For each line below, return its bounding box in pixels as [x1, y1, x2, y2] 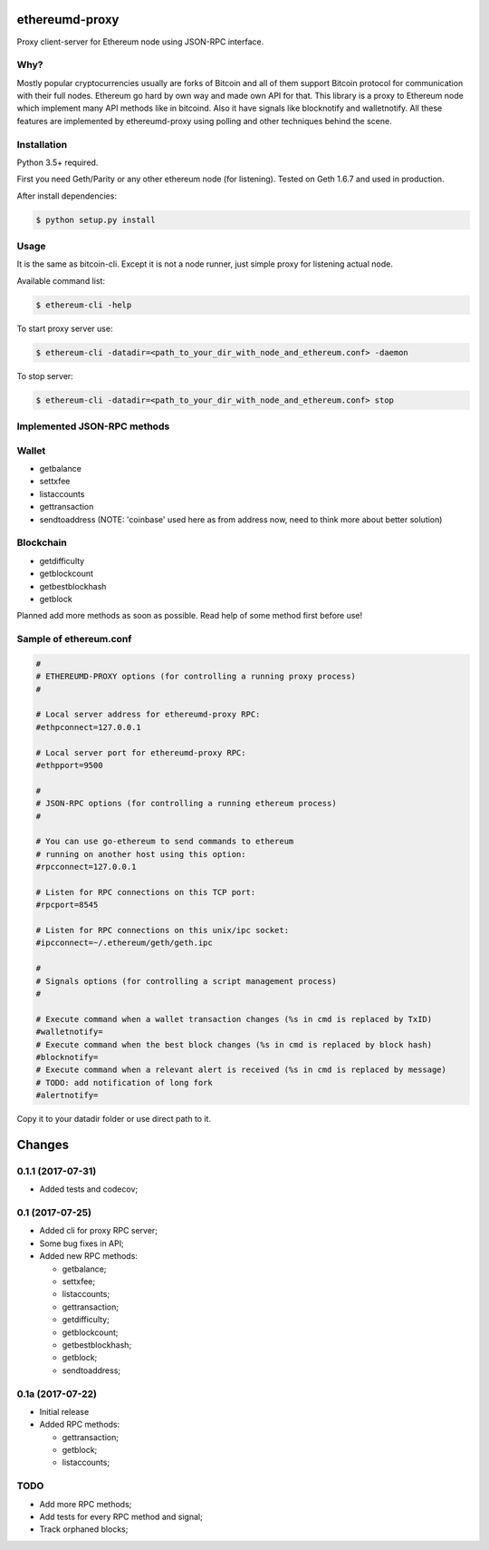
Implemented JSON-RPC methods [16, 420, 170, 433]
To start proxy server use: [16, 323, 113, 334]
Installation [16, 138, 68, 151]
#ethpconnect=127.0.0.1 [35, 722, 142, 732]
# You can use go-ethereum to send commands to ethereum [35, 836, 294, 847]
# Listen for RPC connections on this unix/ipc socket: [35, 925, 290, 936]
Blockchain [16, 536, 67, 549]
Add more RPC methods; [39, 1498, 132, 1509]
